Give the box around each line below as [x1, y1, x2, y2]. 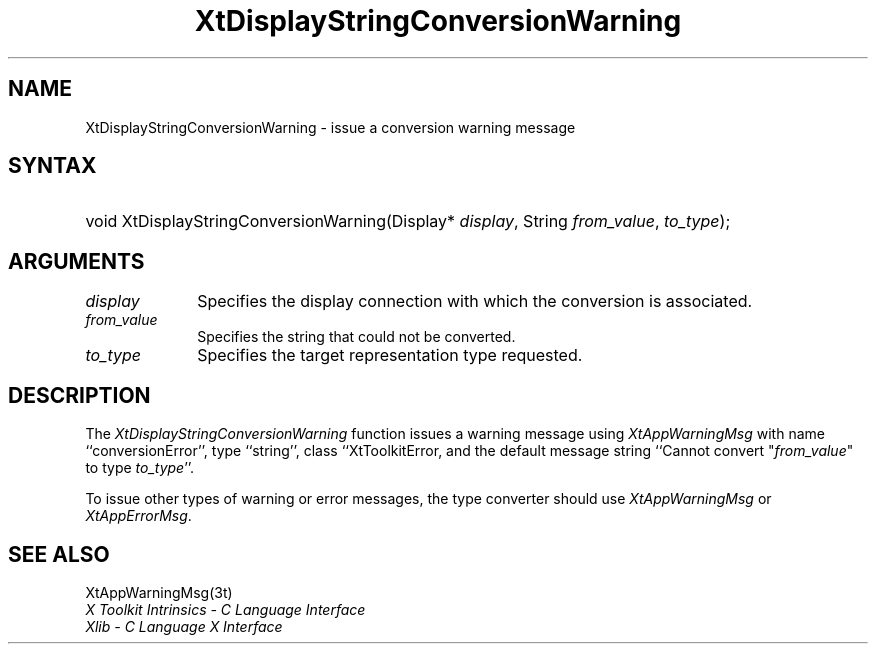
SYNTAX [8, 153, 97, 179]
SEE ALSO [8, 541, 110, 567]
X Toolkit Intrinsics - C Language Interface [85, 600, 366, 618]
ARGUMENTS [8, 248, 145, 274]
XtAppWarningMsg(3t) [85, 583, 233, 601]
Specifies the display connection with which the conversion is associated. [197, 291, 753, 312]
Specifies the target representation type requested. [197, 345, 583, 366]
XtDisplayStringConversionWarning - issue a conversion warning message [85, 118, 576, 136]
